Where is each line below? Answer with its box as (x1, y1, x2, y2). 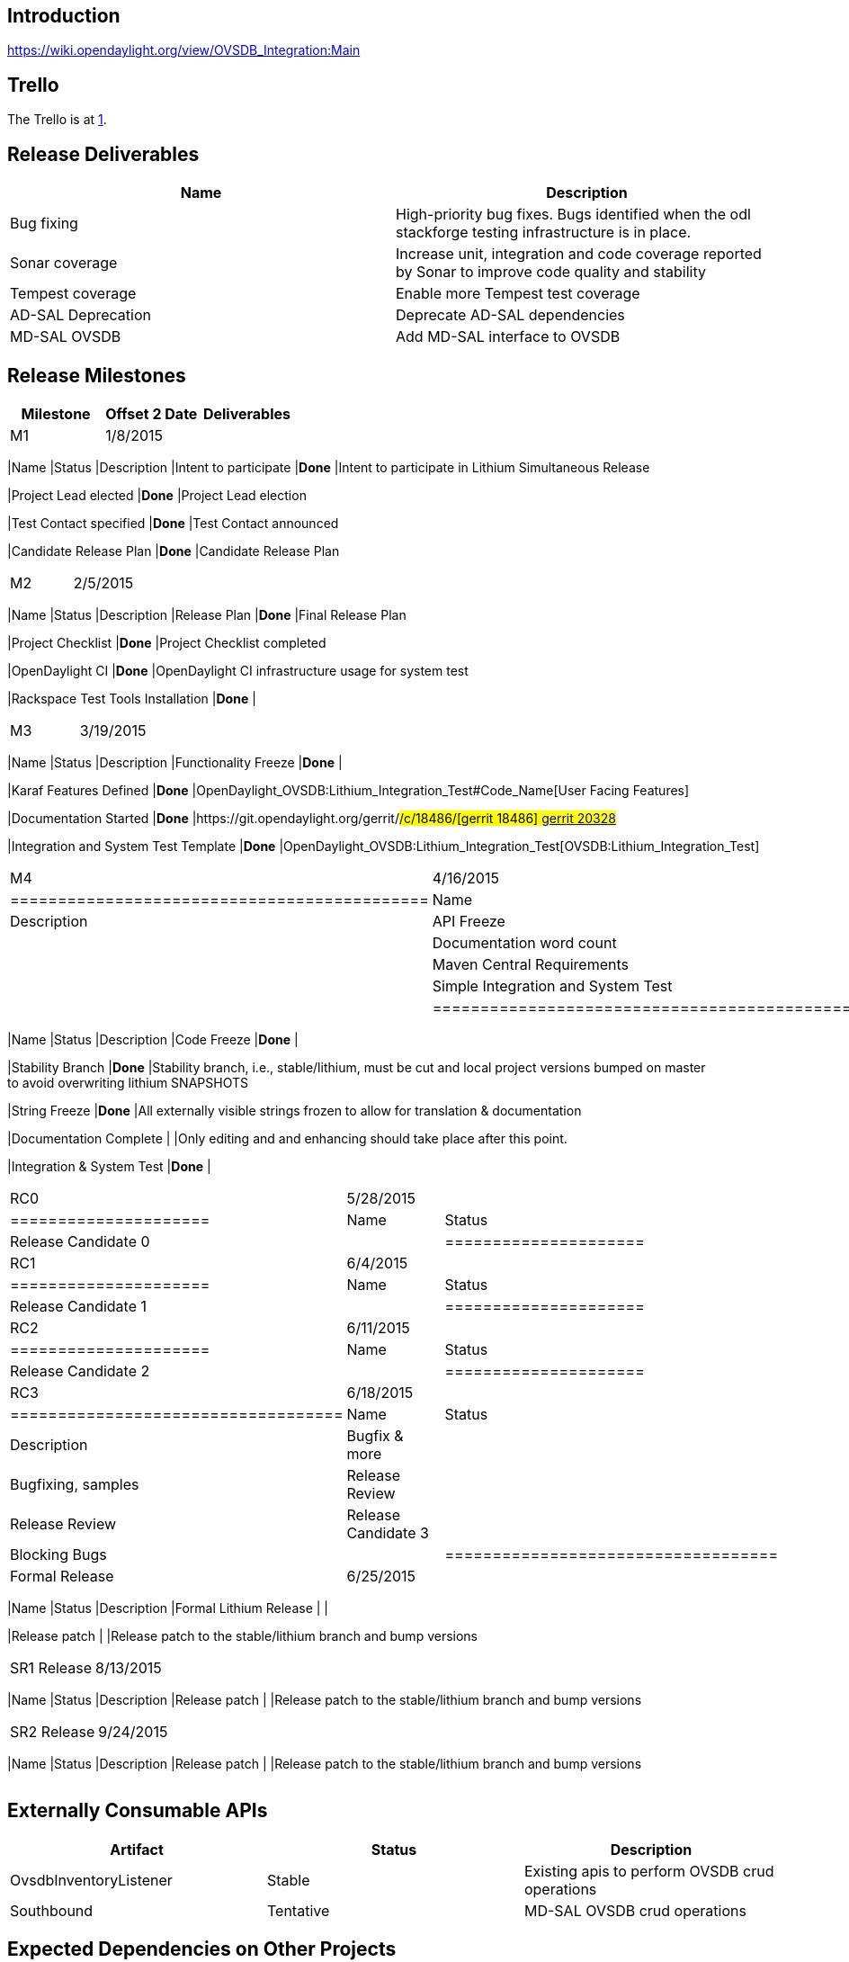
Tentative (266, 1901, 330, 1920)
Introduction (7, 4, 121, 27)
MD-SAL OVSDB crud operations (523, 1901, 746, 1920)
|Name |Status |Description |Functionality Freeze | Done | (7, 754, 343, 770)
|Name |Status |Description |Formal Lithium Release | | (7, 1599, 329, 1616)
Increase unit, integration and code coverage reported (396, 245, 762, 264)
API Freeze (432, 911, 505, 930)
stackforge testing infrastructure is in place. (396, 223, 692, 242)
